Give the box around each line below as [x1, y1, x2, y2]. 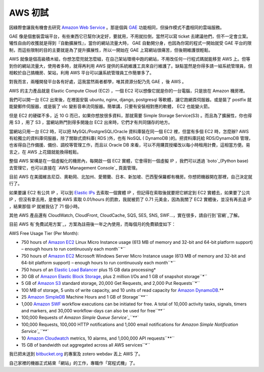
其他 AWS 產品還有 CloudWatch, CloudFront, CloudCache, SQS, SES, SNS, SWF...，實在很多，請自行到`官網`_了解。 [9, 212, 242, 218]
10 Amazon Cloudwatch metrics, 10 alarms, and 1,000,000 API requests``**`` [21, 335, 175, 341]
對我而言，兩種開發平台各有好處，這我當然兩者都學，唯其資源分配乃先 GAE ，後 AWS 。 [9, 79, 187, 85]
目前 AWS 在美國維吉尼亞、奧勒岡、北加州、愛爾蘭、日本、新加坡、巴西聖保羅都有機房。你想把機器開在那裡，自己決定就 [9, 174, 253, 180]
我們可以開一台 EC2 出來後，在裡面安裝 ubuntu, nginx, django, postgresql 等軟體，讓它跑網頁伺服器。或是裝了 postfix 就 [9, 97, 252, 103]
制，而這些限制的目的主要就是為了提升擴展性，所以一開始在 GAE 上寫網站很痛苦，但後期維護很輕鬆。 [9, 47, 213, 53]
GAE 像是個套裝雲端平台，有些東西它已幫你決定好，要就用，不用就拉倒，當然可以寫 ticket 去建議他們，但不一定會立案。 [9, 33, 251, 39]
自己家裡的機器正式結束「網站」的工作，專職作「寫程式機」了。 [9, 360, 138, 366]
